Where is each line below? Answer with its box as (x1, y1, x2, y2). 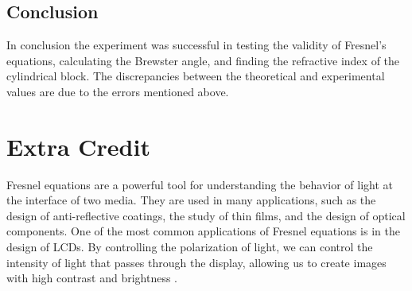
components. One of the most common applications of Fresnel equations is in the (6, 223, 400, 239)
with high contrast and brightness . (6, 270, 178, 286)
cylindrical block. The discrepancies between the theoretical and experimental (6, 68, 385, 84)
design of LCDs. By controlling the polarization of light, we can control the (6, 239, 373, 255)
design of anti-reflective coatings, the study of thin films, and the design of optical (6, 207, 406, 223)
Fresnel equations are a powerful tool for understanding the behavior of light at (6, 176, 394, 192)
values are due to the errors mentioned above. (6, 83, 229, 99)
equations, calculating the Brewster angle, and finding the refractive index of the (6, 52, 400, 68)
